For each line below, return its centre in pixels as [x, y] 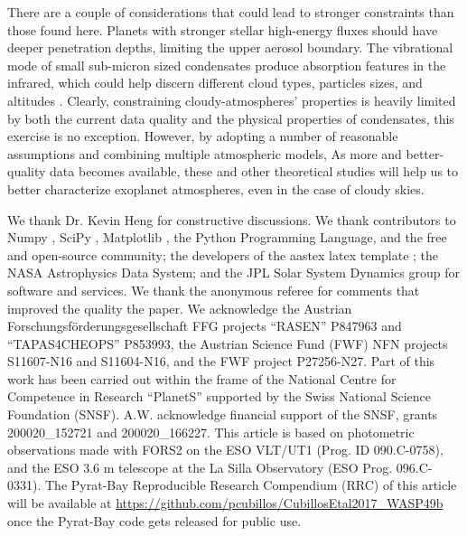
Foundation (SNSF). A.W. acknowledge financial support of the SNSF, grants [223, 414]
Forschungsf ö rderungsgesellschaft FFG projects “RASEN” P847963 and [205, 326]
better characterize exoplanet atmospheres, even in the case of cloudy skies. [216, 188]
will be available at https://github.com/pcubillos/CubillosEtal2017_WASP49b [225, 503]
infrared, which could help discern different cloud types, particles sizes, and [215, 83]
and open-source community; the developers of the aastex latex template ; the [223, 254]
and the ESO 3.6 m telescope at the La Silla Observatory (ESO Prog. [200, 467]
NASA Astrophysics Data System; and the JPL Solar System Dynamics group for [233, 273]
